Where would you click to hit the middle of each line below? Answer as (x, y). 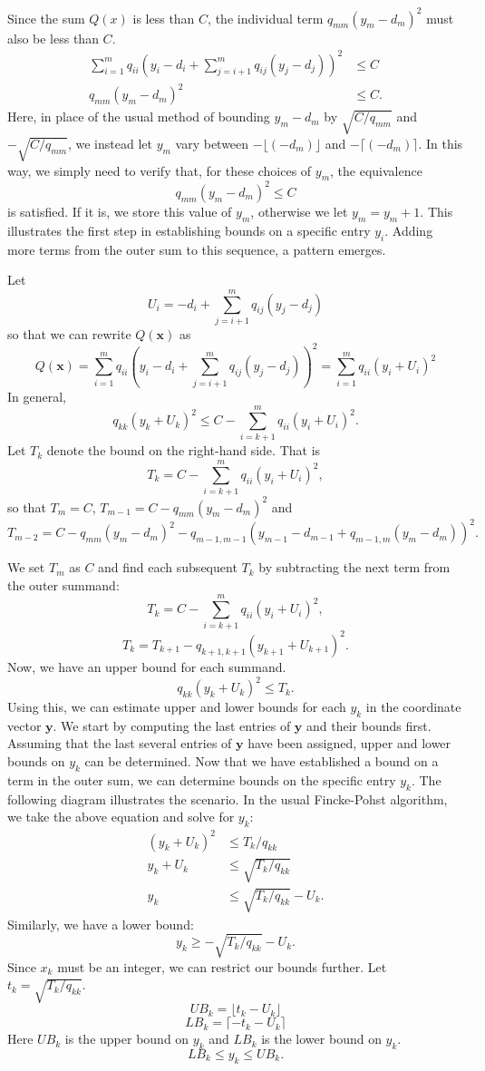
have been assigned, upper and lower (349, 743)
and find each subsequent (168, 567)
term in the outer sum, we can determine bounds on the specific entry (202, 779)
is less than (164, 18)
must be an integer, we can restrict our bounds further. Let (222, 966)
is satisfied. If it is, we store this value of (120, 211)
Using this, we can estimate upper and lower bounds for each (177, 707)
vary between (212, 143)
